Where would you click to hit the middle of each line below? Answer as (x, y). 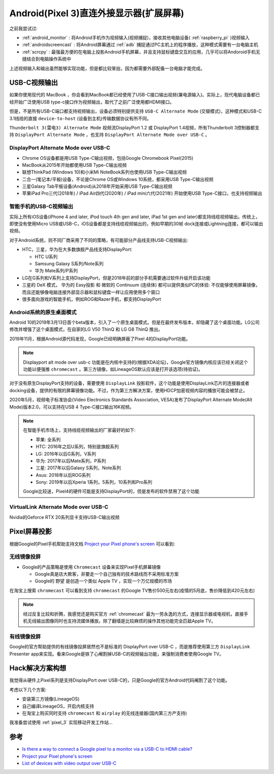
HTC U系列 (46, 257)
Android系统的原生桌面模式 (43, 312)
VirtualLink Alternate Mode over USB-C (59, 507)
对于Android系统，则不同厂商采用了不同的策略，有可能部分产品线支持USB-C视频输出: (99, 240)
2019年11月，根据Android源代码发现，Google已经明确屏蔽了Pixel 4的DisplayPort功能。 (100, 339)
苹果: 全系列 (48, 439)
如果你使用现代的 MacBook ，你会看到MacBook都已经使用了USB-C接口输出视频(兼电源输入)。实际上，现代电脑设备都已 (135, 95)
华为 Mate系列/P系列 (56, 271)
